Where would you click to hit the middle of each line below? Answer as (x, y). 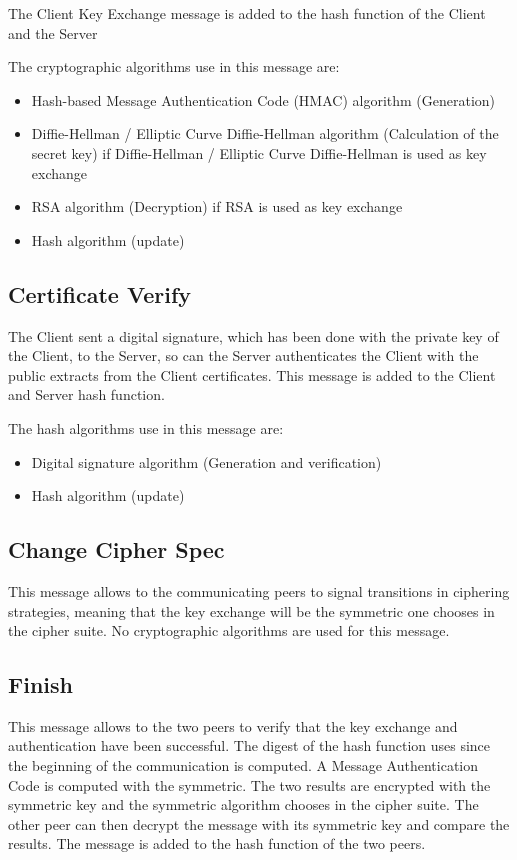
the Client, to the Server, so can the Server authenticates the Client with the (243, 355)
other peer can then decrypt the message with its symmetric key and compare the (259, 823)
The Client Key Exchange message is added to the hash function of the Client (247, 13)
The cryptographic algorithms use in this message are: (174, 66)
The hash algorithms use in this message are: (146, 427)
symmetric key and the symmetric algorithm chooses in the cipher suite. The (243, 804)
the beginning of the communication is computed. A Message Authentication (243, 765)
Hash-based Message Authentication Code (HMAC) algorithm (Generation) (263, 99)
